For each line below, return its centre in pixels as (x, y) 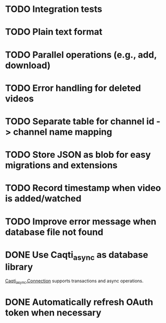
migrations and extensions (61, 165)
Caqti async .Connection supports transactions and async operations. (74, 281)
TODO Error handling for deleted (73, 88)
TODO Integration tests (54, 9)
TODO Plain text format (54, 32)
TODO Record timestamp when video (83, 188)
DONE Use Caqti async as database (77, 256)
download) (28, 65)
